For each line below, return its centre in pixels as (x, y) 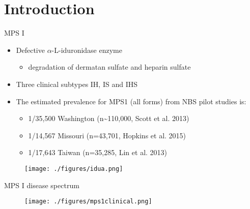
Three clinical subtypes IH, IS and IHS (77, 84)
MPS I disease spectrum (42, 185)
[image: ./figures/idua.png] (74, 169)
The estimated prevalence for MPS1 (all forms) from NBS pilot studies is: (131, 101)
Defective (30, 50)
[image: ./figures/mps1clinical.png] (88, 202)
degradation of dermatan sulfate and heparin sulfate (109, 67)
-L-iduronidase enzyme (87, 50)
